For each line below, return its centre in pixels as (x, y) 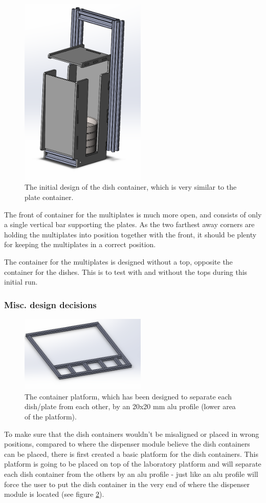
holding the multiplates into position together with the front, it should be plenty (130, 234)
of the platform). (51, 416)
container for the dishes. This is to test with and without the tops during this (126, 271)
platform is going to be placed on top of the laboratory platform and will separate (133, 464)
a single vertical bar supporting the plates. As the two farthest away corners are (129, 224)
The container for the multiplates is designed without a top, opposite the (118, 261)
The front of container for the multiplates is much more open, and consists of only (133, 214)
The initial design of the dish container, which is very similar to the (131, 187)
